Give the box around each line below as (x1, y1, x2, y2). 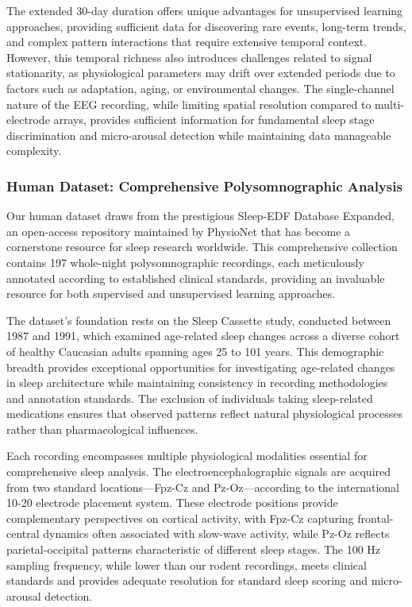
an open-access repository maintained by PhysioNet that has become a (6, 222, 351, 239)
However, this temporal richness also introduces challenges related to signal (6, 48, 372, 65)
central (6, 525, 40, 542)
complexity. (6, 142, 62, 159)
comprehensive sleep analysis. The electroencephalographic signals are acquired (6, 463, 391, 480)
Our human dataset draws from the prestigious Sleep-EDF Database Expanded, (6, 207, 395, 224)
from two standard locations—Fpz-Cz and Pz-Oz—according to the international (6, 478, 399, 495)
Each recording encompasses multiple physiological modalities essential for (6, 447, 368, 464)
